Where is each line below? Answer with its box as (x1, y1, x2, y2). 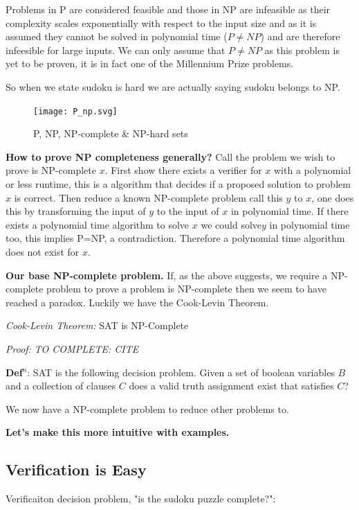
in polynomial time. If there (230, 204, 349, 218)
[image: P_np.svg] (33, 106, 118, 116)
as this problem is (264, 42, 340, 57)
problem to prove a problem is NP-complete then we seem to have (46, 281, 326, 296)
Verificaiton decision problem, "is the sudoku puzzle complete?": (6, 491, 276, 506)
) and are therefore (260, 29, 340, 44)
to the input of (156, 204, 219, 218)
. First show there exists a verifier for (104, 163, 262, 177)
